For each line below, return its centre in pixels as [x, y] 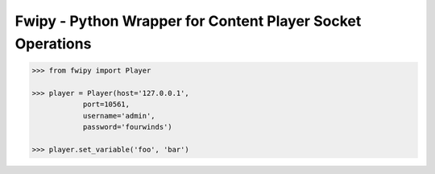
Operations [53, 43]
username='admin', [119, 116]
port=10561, [106, 104]
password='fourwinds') [127, 126]
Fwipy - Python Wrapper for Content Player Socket [188, 21]
